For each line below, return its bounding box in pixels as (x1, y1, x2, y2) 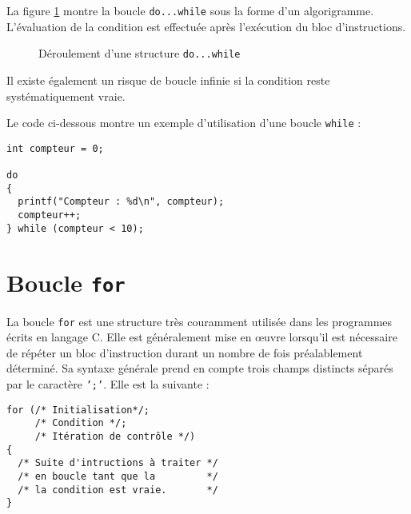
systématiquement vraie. (6, 87, 126, 104)
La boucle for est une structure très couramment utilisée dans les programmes (6, 313, 393, 329)
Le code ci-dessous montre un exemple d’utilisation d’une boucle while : (6, 114, 361, 131)
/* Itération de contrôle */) (34, 431, 196, 442)
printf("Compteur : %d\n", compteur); (18, 196, 225, 208)
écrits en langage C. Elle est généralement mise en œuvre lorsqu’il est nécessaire (6, 329, 397, 345)
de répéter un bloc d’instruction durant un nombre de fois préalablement (6, 344, 363, 361)
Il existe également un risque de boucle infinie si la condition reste (6, 71, 330, 88)
